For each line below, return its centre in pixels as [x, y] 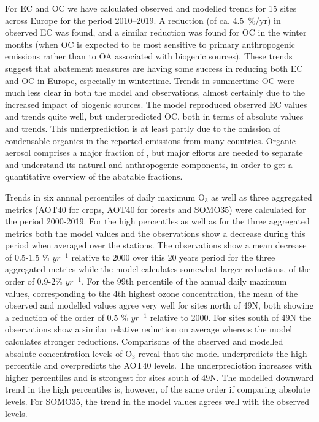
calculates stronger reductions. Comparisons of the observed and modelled [144, 341]
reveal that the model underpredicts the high [223, 353]
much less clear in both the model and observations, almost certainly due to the [155, 92]
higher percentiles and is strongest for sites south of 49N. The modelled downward [159, 377]
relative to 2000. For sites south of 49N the [231, 317]
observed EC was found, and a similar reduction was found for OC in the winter [156, 32]
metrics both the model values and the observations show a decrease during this [155, 233]
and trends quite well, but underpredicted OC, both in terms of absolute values [154, 116]
